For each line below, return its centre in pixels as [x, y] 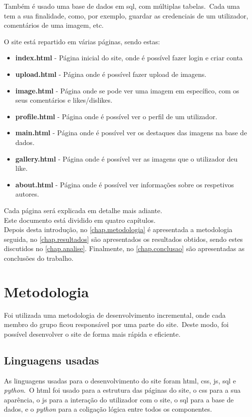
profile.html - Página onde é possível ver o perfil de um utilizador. [116, 116]
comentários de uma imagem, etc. [54, 25]
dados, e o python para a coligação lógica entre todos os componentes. [108, 409]
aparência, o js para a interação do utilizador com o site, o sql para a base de [119, 399]
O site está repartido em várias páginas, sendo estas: [82, 41]
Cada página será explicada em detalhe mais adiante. [83, 210]
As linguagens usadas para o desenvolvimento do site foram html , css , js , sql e [120, 380]
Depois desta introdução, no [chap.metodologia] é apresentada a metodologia [118, 229]
